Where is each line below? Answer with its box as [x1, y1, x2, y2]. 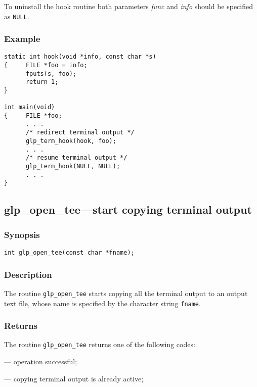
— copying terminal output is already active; [4, 373, 144, 383]
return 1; [25, 78, 59, 86]
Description [4, 268, 52, 280]
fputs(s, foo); [25, 70, 77, 77]
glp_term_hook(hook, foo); [25, 137, 116, 145]
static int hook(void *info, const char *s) [4, 53, 156, 61]
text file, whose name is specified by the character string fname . [4, 298, 201, 308]
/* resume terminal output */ [25, 154, 127, 162]
